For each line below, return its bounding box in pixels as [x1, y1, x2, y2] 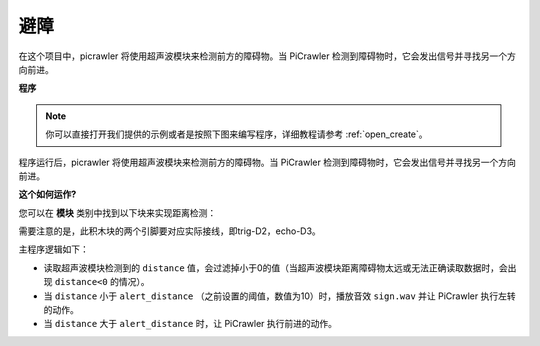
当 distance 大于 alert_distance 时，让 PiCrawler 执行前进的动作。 [43, 318, 338, 330]
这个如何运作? [18, 188, 77, 200]
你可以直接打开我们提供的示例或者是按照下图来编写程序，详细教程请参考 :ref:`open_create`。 [45, 128, 429, 140]
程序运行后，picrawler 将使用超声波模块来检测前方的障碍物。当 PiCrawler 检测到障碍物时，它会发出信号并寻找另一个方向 [18, 156, 517, 168]
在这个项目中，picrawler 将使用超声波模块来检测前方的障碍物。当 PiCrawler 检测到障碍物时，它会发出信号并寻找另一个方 [18, 50, 517, 62]
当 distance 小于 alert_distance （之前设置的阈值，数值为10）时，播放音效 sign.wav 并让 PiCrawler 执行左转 [43, 290, 516, 302]
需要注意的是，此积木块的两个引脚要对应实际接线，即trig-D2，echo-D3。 [18, 225, 322, 237]
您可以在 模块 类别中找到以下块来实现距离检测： [18, 206, 217, 219]
